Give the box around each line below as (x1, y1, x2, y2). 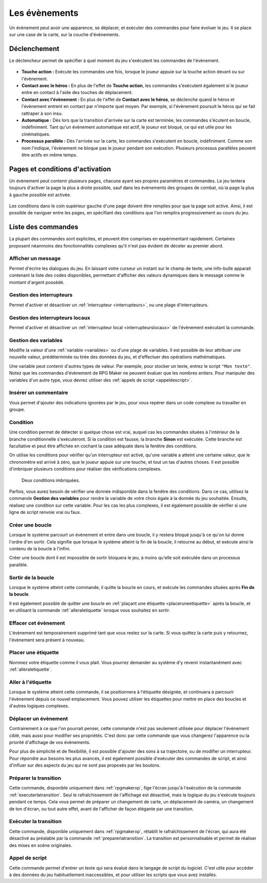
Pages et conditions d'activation (9, 165, 111, 173)
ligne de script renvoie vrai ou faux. (9, 509, 82, 515)
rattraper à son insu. (21, 110, 63, 116)
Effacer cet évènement (9, 619, 65, 626)
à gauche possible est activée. (9, 192, 71, 197)
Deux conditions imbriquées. (21, 477, 80, 483)
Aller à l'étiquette (9, 679, 52, 686)
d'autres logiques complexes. (9, 703, 69, 709)
